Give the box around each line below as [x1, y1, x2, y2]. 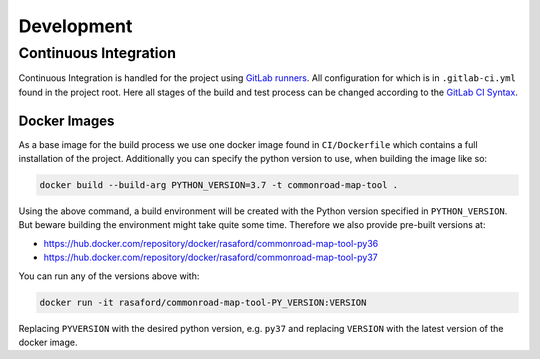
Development [18, 15, 133, 37]
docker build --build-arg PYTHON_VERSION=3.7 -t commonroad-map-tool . [39, 180, 399, 191]
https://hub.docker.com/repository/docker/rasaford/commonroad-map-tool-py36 [43, 237, 379, 249]
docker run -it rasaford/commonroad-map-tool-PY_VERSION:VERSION [39, 296, 367, 308]
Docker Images [18, 112, 115, 129]
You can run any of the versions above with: [18, 270, 200, 282]
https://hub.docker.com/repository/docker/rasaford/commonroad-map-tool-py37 [43, 251, 379, 264]
